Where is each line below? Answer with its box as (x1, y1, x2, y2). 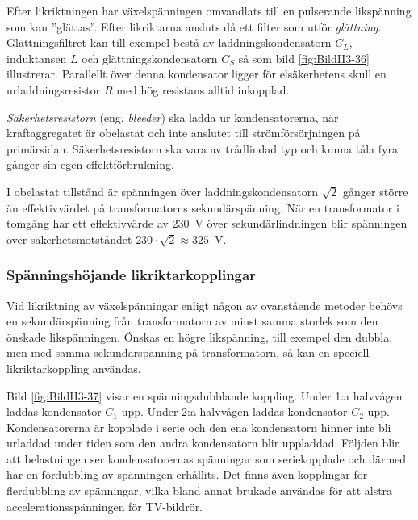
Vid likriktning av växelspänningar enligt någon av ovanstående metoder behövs (6, 296, 403, 313)
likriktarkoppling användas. (6, 359, 141, 376)
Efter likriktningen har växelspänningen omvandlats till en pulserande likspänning (6, 2, 412, 19)
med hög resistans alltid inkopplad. (116, 81, 290, 98)
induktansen (6, 49, 67, 66)
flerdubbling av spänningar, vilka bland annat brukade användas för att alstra (6, 482, 393, 499)
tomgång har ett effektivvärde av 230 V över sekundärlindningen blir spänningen (6, 215, 408, 232)
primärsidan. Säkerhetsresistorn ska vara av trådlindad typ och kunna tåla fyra (6, 140, 398, 157)
